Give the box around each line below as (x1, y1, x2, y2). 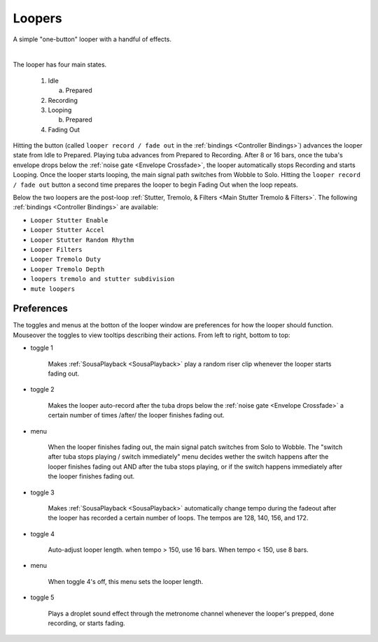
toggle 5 (30, 593, 55, 601)
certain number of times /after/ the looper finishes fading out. (48, 411, 225, 420)
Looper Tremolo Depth (30, 265, 105, 273)
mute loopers (30, 285, 76, 293)
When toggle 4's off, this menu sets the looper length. (48, 577, 204, 585)
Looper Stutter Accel (30, 226, 105, 234)
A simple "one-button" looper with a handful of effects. (13, 35, 171, 43)
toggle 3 (30, 488, 55, 497)
